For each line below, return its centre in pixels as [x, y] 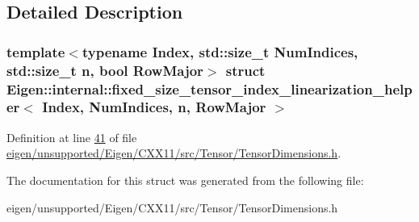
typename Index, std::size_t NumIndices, [220, 51]
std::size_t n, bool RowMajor [105, 70]
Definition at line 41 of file [72, 137]
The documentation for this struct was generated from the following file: [185, 180]
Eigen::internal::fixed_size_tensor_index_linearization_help [209, 88]
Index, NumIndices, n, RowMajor [154, 107]
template [36, 51]
